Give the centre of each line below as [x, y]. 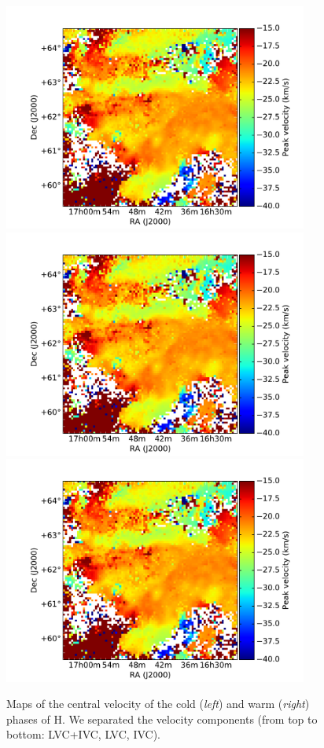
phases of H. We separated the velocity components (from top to [162, 719]
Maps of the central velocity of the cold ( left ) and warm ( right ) [158, 704]
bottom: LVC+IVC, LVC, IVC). [83, 734]
